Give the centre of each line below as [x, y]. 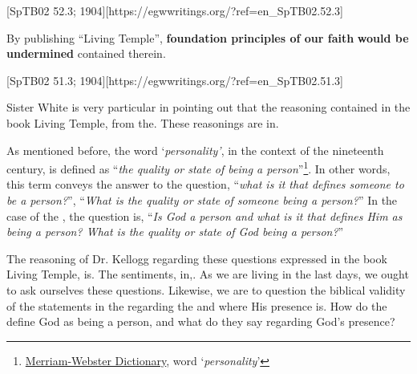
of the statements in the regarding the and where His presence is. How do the [197, 305]
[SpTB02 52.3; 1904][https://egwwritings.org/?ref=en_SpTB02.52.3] [175, 10]
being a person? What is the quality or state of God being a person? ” [175, 232]
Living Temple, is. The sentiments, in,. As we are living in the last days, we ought [208, 274]
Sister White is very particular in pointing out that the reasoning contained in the [208, 107]
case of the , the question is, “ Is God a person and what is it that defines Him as [204, 215]
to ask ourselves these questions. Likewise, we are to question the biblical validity [206, 289]
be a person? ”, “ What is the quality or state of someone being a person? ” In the [202, 200]
